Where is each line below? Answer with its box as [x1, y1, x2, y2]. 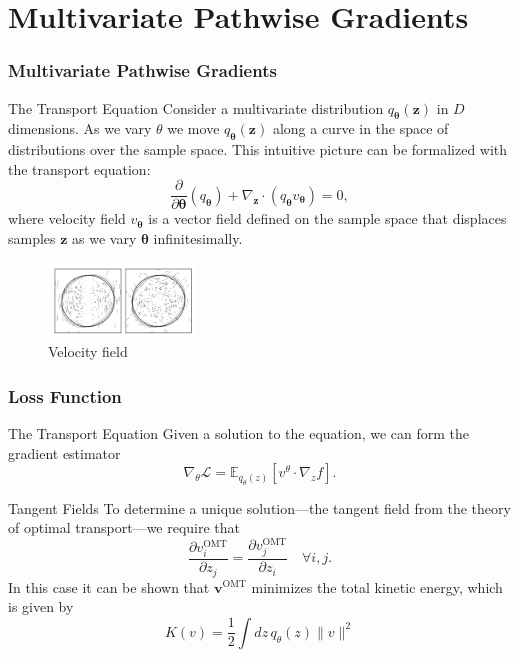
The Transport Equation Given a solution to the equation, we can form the [8, 423, 470, 444]
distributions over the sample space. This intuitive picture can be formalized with [8, 139, 508, 160]
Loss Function [8, 383, 122, 408]
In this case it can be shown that [8, 576, 210, 597]
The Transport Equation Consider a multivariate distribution [8, 97, 384, 118]
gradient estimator [8, 442, 121, 463]
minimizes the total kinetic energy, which [251, 576, 503, 597]
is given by [8, 596, 74, 617]
